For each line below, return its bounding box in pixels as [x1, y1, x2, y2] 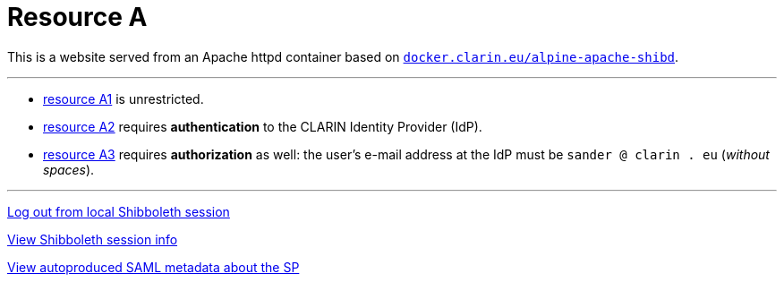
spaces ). [43, 161, 95, 177]
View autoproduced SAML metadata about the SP [7, 259, 300, 275]
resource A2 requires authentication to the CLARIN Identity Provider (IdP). [43, 118, 482, 134]
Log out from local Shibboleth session [7, 203, 230, 219]
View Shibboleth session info [7, 231, 178, 247]
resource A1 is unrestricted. [43, 90, 204, 107]
